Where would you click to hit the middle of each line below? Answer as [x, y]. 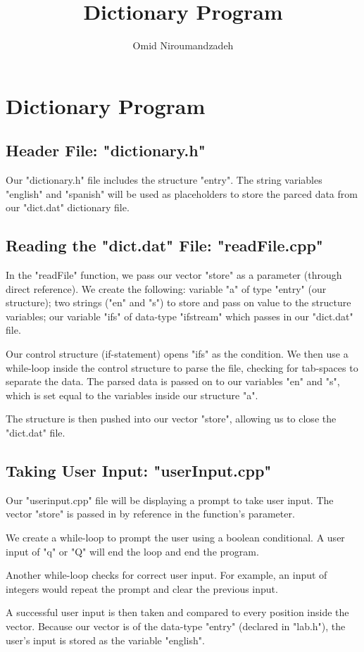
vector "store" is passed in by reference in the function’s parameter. [150, 514]
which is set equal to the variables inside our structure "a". [132, 395]
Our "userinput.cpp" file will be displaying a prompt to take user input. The [170, 500]
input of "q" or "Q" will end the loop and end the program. [132, 551]
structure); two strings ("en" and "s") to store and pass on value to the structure [178, 302]
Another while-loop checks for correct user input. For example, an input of [167, 575]
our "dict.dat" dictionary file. [68, 207]
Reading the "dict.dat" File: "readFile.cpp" [164, 245]
